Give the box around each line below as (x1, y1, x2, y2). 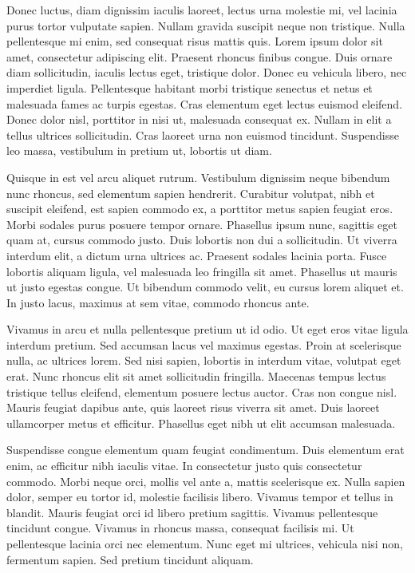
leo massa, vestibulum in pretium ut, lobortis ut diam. (6, 142, 272, 159)
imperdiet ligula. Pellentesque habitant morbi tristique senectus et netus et (6, 79, 373, 96)
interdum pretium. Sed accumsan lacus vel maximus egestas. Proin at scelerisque (6, 336, 401, 353)
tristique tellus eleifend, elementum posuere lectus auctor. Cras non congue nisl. (6, 383, 397, 400)
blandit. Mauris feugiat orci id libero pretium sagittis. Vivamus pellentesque (6, 504, 378, 520)
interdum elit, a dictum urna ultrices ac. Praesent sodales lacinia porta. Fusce (6, 247, 387, 263)
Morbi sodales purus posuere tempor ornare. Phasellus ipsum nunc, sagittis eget (6, 215, 397, 232)
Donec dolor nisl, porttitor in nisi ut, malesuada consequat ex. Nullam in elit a (6, 111, 392, 128)
